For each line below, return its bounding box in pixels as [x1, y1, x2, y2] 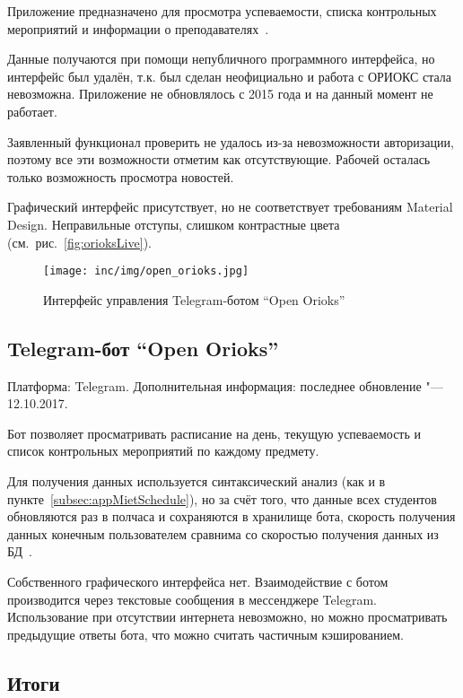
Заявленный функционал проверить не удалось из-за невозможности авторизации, [7, 132, 454, 151]
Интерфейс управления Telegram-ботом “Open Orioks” [43, 290, 345, 309]
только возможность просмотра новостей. [7, 167, 234, 186]
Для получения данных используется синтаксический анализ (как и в [7, 471, 386, 490]
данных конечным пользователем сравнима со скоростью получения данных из [7, 524, 439, 543]
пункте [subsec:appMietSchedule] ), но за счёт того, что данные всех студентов [7, 489, 437, 508]
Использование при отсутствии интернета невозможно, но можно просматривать [7, 607, 448, 626]
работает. [7, 101, 57, 120]
